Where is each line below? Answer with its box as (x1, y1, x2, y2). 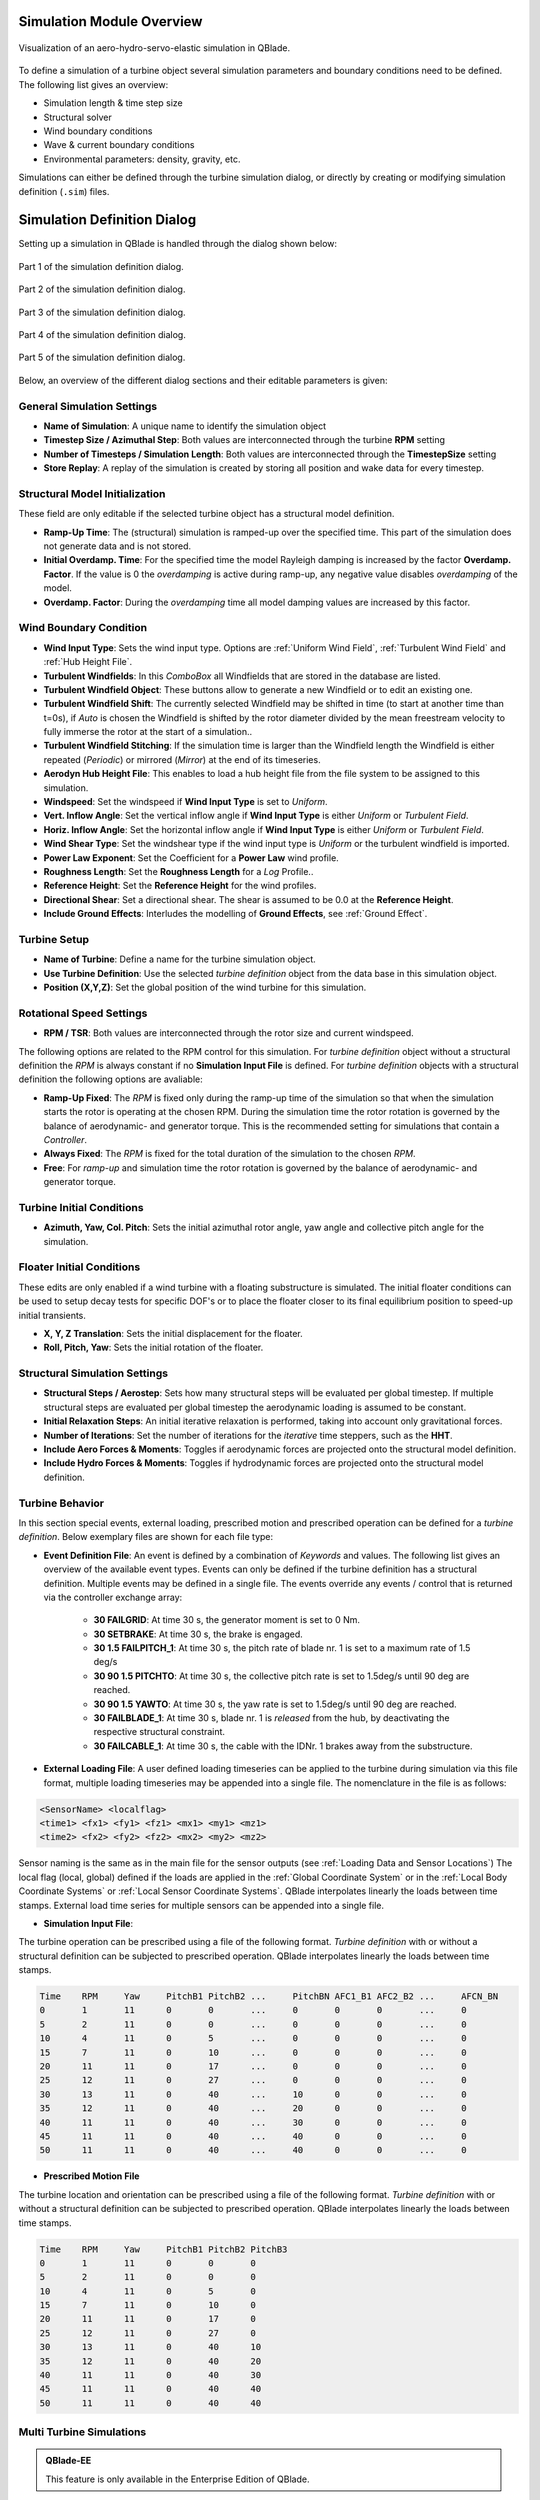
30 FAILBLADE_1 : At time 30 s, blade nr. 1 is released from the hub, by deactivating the (93, 1712, 450, 1724)
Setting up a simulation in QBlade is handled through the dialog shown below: (18, 238, 338, 250)
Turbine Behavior (18, 1496, 105, 1510)
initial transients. (18, 1309, 87, 1321)
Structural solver (43, 111, 112, 123)
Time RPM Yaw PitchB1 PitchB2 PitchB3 (39, 2243, 288, 2255)
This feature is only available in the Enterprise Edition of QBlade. (45, 2473, 310, 2485)
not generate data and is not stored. (43, 540, 192, 552)
